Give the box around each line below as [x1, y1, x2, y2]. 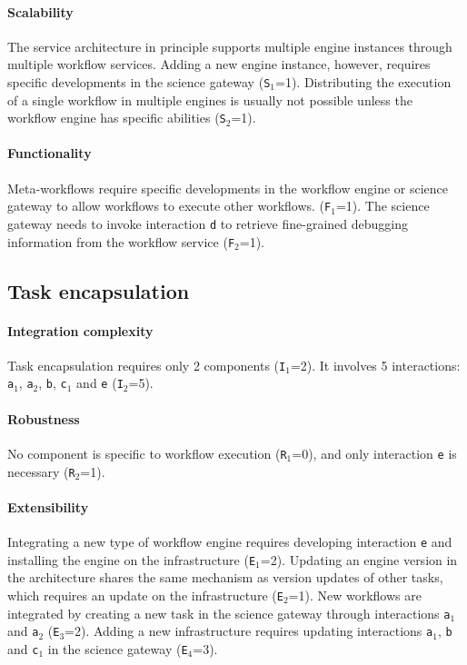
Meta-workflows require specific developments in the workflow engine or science [7, 178, 448, 197]
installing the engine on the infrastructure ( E [7, 550, 256, 569]
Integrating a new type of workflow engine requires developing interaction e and [7, 532, 452, 551]
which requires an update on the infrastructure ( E [7, 585, 283, 604]
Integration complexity [7, 321, 154, 340]
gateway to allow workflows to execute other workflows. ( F [7, 196, 332, 215]
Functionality [7, 144, 92, 163]
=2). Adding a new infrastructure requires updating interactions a [65, 621, 433, 640]
